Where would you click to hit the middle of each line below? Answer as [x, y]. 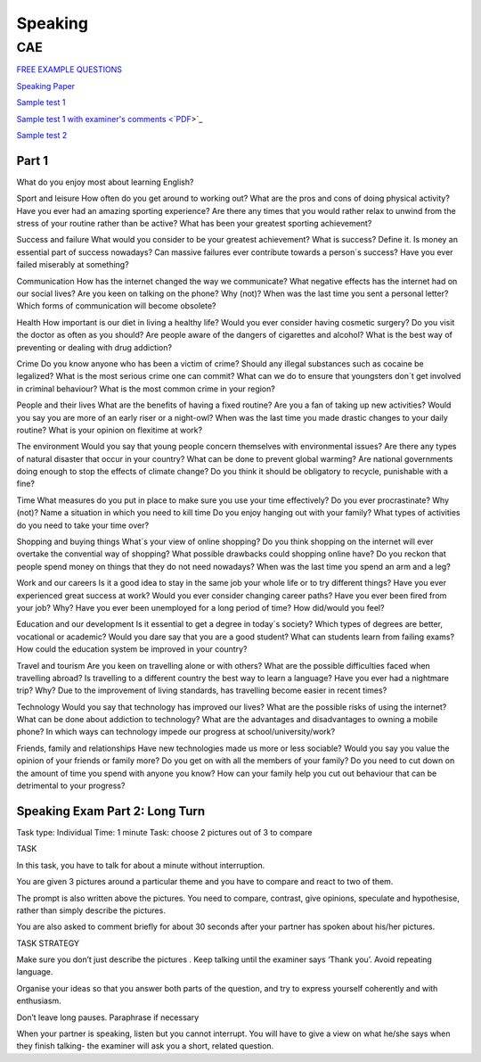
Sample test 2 [42, 135]
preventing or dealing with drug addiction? [94, 347]
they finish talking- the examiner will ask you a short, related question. [145, 1046]
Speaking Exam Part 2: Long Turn [111, 811]
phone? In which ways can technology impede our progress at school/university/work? [176, 732]
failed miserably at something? [73, 265]
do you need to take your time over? [83, 525]
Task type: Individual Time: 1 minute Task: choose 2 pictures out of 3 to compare [164, 832]
